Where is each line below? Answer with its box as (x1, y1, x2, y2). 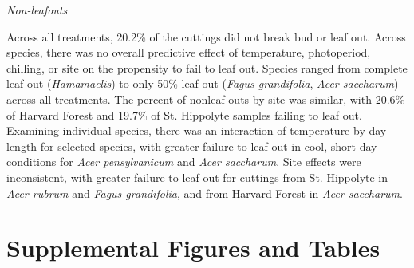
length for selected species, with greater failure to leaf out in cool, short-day (6, 137, 377, 154)
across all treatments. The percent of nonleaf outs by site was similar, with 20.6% (6, 90, 405, 107)
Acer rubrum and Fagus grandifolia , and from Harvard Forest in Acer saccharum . (6, 184, 403, 201)
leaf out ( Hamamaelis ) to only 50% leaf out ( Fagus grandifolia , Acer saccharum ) (6, 75, 399, 92)
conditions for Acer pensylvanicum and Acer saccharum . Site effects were (6, 153, 361, 170)
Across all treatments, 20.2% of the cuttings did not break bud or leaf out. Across (6, 28, 406, 45)
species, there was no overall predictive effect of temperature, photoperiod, (6, 44, 371, 61)
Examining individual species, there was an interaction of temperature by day (6, 122, 387, 139)
